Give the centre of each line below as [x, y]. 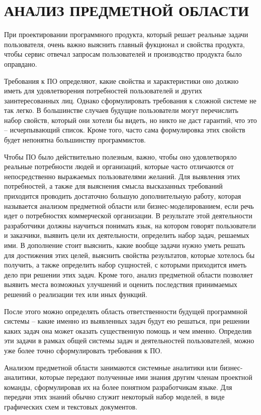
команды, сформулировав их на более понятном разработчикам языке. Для [118, 387]
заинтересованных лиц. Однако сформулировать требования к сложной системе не [130, 100]
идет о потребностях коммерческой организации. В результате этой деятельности [128, 216]
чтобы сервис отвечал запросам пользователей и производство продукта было [123, 54]
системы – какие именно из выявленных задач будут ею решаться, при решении [127, 321]
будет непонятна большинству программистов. [75, 140]
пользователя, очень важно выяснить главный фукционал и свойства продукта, [124, 44]
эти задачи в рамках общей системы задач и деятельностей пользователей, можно [129, 340]
